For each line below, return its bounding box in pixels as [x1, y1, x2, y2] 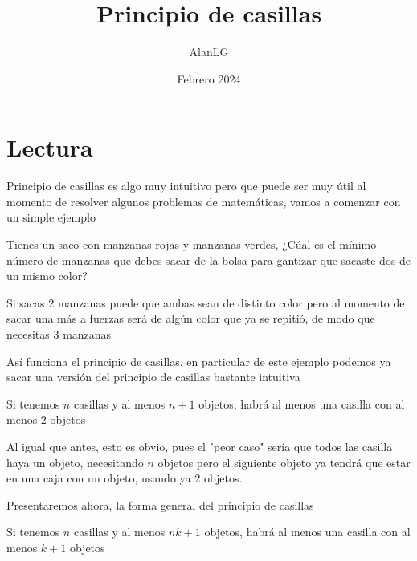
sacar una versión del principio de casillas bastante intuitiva [6, 368, 300, 385]
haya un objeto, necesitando [6, 453, 144, 470]
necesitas [6, 326, 50, 342]
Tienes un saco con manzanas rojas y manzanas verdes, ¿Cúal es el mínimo [6, 236, 377, 253]
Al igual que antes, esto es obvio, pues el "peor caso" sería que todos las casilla [6, 437, 393, 454]
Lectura [6, 131, 93, 164]
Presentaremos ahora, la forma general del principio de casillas [6, 496, 314, 513]
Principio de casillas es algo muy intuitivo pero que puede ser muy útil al [6, 177, 366, 194]
